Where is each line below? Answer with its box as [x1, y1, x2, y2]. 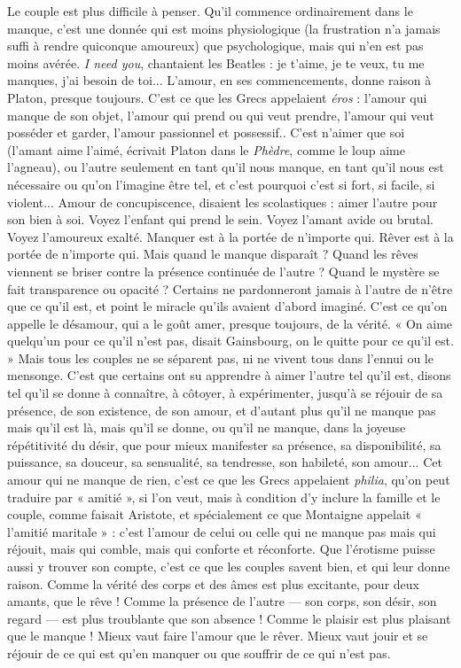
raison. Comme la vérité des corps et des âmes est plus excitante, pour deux [7, 574, 419, 593]
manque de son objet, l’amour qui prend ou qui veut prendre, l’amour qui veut [7, 105, 434, 124]
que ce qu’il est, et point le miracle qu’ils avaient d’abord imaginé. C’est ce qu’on [7, 297, 448, 315]
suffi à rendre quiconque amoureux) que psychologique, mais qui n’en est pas [7, 36, 424, 55]
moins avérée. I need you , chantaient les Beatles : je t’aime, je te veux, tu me [7, 53, 425, 72]
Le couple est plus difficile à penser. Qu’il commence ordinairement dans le [7, 2, 413, 19]
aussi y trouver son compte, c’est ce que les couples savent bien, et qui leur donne [7, 557, 450, 575]
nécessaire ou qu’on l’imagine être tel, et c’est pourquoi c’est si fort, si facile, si [7, 175, 435, 193]
